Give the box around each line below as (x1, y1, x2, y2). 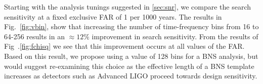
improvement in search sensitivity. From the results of (92, 31, 258, 41)
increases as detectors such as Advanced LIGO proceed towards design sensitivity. (4, 70, 257, 81)
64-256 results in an (4, 31, 65, 41)
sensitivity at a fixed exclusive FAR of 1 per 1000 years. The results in (4, 11, 222, 22)
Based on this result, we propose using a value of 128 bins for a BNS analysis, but (4, 50, 258, 61)
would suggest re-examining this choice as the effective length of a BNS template (4, 60, 254, 71)
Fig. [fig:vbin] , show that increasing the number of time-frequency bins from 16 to (4, 21, 259, 32)
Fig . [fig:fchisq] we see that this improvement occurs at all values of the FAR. (4, 41, 245, 51)
